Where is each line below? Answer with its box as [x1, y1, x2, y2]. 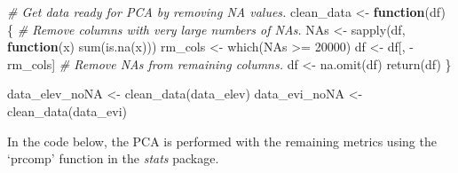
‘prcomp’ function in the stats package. [7, 149, 219, 168]
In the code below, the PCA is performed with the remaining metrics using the [7, 131, 437, 150]
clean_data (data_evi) [7, 101, 127, 120]
